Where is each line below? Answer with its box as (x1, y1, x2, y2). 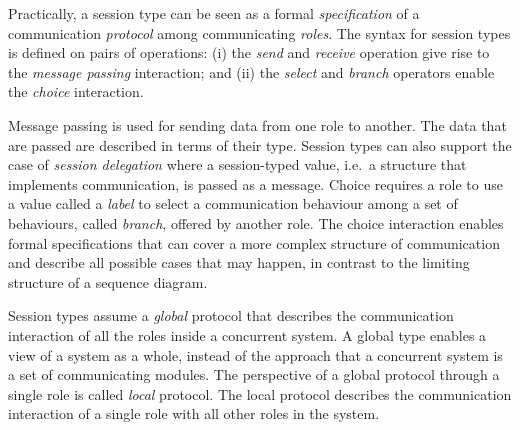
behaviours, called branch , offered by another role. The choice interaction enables (8, 212, 504, 233)
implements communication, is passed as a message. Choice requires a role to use (8, 173, 503, 194)
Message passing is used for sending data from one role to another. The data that (8, 114, 507, 135)
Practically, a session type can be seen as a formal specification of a (8, 3, 420, 23)
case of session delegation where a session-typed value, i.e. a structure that (8, 154, 467, 175)
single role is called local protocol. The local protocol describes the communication (8, 383, 512, 404)
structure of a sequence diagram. (8, 271, 208, 292)
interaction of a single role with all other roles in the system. (8, 403, 380, 424)
